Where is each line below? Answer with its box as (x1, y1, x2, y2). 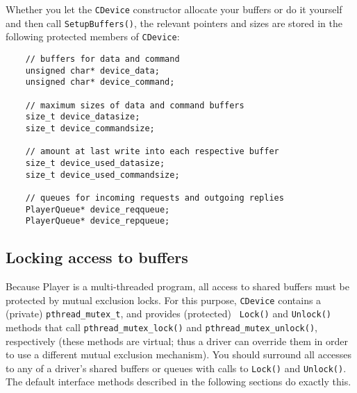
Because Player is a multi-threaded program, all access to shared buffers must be (6, 279, 349, 294)
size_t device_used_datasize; (25, 158, 165, 168)
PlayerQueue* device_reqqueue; (25, 204, 170, 215)
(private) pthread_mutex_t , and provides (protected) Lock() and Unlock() (6, 306, 331, 321)
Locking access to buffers (6, 246, 188, 268)
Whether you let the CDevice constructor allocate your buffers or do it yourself (6, 2, 342, 16)
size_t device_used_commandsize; (25, 169, 180, 180)
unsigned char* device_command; (25, 77, 175, 87)
